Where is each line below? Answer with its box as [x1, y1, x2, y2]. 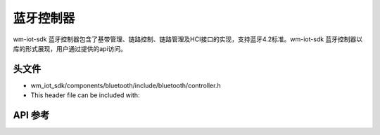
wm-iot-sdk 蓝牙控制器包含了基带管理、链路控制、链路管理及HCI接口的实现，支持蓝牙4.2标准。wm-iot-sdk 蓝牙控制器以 [13, 35, 363, 43]
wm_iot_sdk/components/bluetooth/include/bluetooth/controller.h [30, 81, 221, 90]
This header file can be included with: [30, 91, 140, 99]
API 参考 [13, 109, 50, 122]
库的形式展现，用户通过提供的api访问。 [13, 44, 127, 52]
